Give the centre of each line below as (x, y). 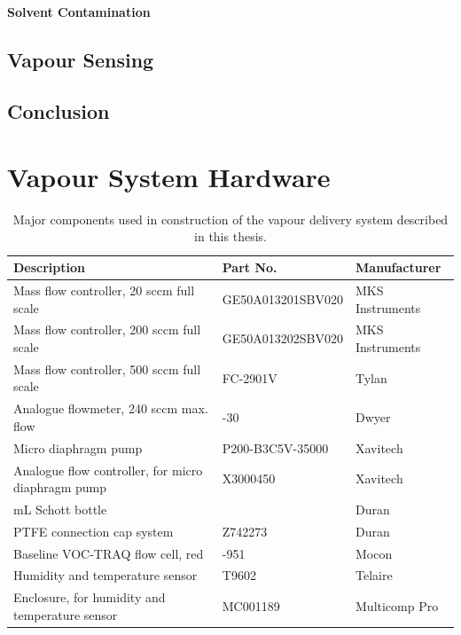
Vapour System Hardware (169, 176)
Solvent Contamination (79, 11)
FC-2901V (250, 377)
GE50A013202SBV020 (283, 338)
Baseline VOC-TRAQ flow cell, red (109, 553)
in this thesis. (230, 236)
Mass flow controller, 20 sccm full (104, 290)
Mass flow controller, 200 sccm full (107, 329)
